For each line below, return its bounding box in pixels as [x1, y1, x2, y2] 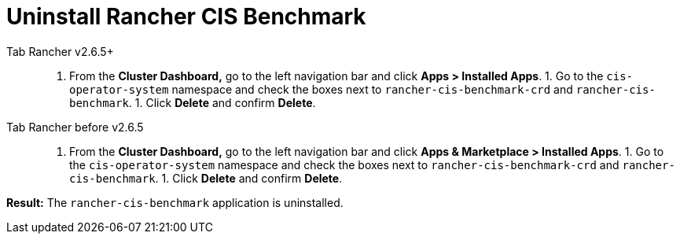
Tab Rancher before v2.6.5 [6, 120, 144, 134]
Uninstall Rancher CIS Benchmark [6, 3, 366, 30]
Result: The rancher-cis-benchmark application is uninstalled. [6, 195, 344, 209]
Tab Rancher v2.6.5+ [6, 44, 114, 58]
